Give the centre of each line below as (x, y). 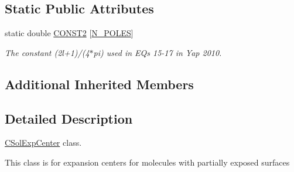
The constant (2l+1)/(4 (47, 52)
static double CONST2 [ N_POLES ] (69, 33)
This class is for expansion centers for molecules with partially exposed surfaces (147, 162)
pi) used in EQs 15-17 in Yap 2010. (158, 52)
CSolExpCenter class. (43, 143)
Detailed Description (69, 118)
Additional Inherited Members (99, 84)
